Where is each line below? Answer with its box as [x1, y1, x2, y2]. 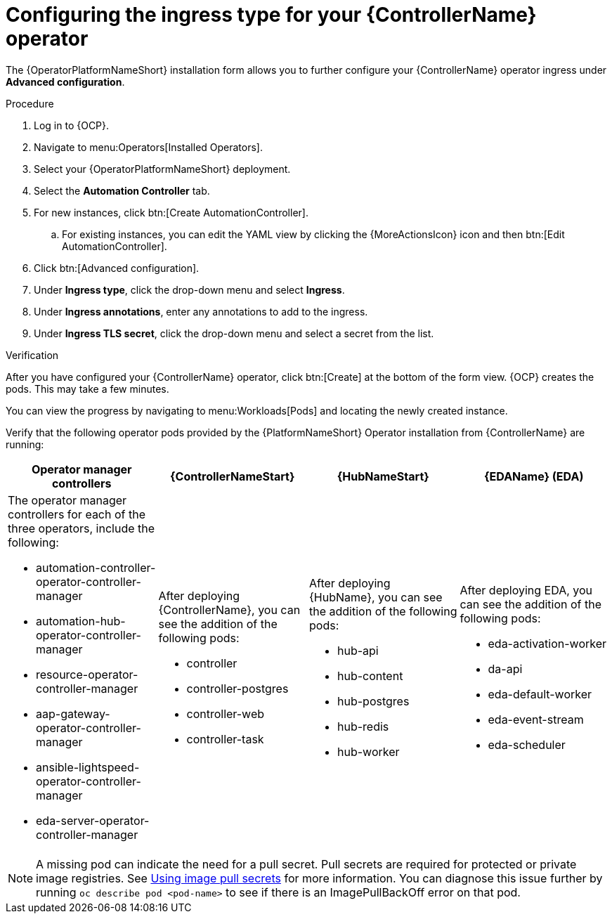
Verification [6, 348, 59, 361]
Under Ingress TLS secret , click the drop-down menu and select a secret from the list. [34, 327, 434, 339]
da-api [488, 661, 523, 676]
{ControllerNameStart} [170, 469, 295, 483]
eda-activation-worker [488, 636, 607, 651]
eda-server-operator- [36, 813, 150, 828]
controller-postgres [186, 681, 289, 696]
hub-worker [337, 744, 400, 759]
